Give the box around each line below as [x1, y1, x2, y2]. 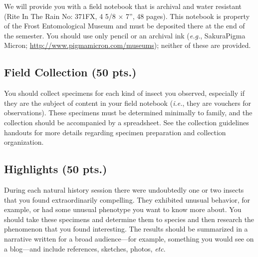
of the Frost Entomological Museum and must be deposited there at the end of [4, 20, 245, 31]
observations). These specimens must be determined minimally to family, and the [4, 107, 253, 118]
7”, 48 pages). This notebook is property [126, 10, 250, 21]
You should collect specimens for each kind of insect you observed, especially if [4, 88, 245, 98]
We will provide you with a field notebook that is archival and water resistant [4, 1, 242, 11]
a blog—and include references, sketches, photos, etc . [4, 243, 166, 254]
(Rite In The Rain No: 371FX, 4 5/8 [4, 10, 116, 21]
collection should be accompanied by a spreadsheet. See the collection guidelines [4, 117, 249, 127]
